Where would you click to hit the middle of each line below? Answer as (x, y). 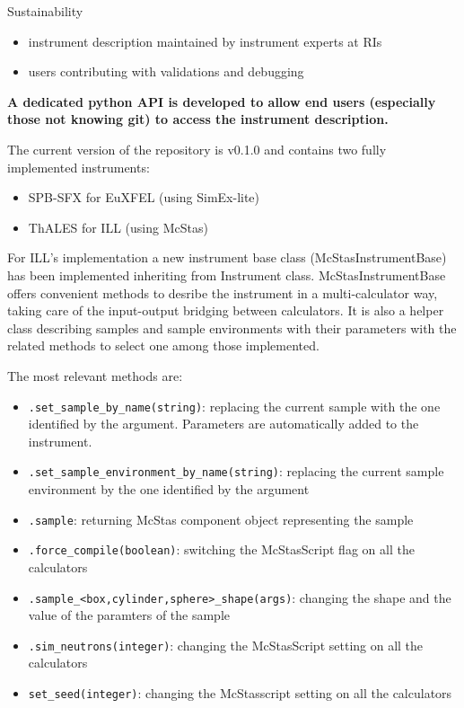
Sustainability (45, 11)
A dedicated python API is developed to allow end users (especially (222, 101)
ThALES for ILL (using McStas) (118, 227)
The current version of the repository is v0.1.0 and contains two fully (197, 149)
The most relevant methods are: (95, 375)
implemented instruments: (79, 167)
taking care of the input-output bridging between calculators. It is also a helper (226, 310)
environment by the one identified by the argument (169, 489)
